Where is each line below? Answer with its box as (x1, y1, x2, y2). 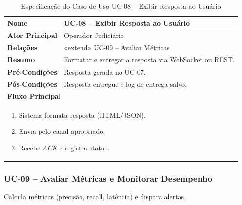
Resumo (7, 55, 35, 65)
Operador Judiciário (63, 30, 124, 40)
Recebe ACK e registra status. (19, 142, 110, 152)
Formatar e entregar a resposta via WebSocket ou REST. (63, 55, 235, 65)
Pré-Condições (7, 66, 57, 76)
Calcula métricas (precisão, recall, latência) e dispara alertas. (4, 191, 186, 201)
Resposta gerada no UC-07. (63, 66, 146, 76)
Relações (7, 42, 38, 53)
